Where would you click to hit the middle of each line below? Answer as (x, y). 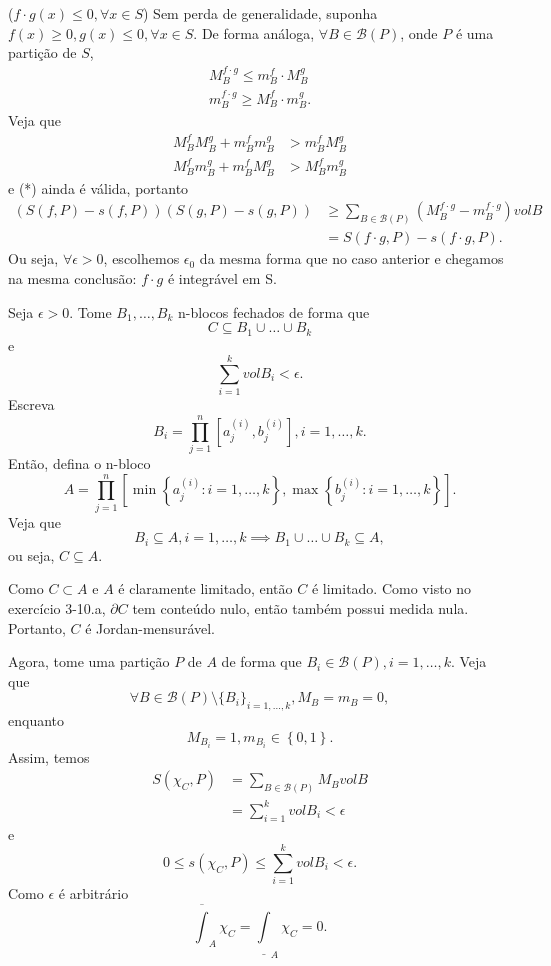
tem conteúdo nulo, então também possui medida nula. (300, 607)
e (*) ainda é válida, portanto (98, 187)
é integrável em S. (222, 277)
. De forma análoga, (254, 32)
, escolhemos (141, 258)
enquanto (36, 720)
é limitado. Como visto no (391, 588)
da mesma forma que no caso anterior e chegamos (351, 258)
